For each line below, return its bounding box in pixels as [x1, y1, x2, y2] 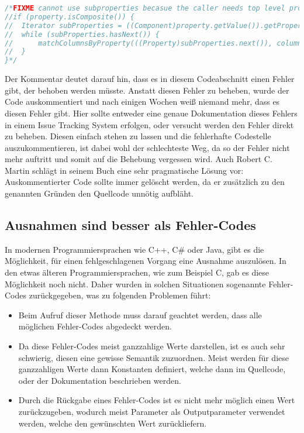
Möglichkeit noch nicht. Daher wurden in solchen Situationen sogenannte [5, 277, 266, 290]
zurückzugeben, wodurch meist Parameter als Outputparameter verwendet [18, 405, 285, 417]
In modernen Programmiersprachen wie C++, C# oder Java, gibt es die [5, 243, 264, 255]
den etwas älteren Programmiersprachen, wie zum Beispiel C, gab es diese [5, 266, 270, 279]
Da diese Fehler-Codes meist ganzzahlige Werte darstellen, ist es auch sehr [18, 340, 285, 352]
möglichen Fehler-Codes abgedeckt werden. [18, 320, 172, 332]
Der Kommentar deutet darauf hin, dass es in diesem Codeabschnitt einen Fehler [5, 73, 295, 85]
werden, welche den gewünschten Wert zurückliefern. [18, 417, 207, 429]
